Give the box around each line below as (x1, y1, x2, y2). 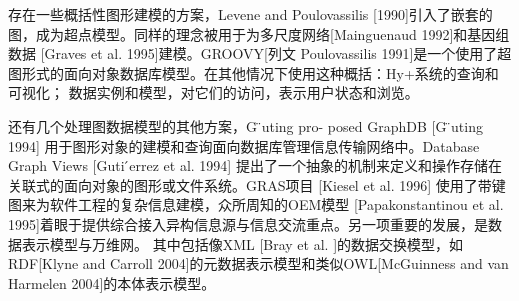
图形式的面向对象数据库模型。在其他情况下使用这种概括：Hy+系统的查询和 (8, 62, 499, 83)
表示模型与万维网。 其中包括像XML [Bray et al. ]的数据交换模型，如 (21, 233, 464, 254)
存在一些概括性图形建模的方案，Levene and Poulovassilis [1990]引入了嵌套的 (8, 4, 493, 24)
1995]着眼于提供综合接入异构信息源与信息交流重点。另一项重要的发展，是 (8, 213, 488, 234)
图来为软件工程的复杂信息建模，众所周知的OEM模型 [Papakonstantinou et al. (8, 194, 504, 215)
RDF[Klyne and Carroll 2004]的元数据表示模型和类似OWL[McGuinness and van (8, 253, 509, 274)
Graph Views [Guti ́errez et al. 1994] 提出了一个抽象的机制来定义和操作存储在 (8, 155, 502, 176)
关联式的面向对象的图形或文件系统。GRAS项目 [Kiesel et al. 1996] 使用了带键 (8, 174, 506, 195)
